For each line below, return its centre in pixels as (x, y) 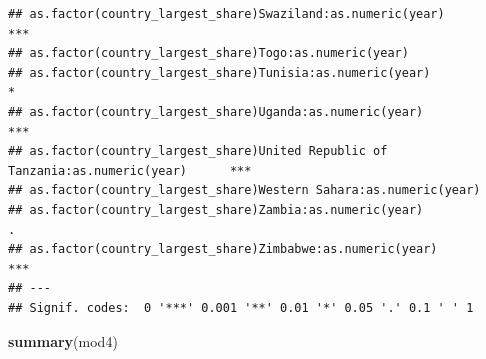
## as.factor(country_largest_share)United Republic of (198, 151)
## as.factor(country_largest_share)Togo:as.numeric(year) (208, 53)
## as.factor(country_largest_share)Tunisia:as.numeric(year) (219, 72)
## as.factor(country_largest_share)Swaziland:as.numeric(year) (226, 14)
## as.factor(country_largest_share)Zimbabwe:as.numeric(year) (223, 249)
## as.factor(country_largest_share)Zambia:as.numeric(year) (216, 209)
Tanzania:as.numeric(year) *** (130, 170)
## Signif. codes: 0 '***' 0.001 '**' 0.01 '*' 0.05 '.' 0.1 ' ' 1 (241, 307)
